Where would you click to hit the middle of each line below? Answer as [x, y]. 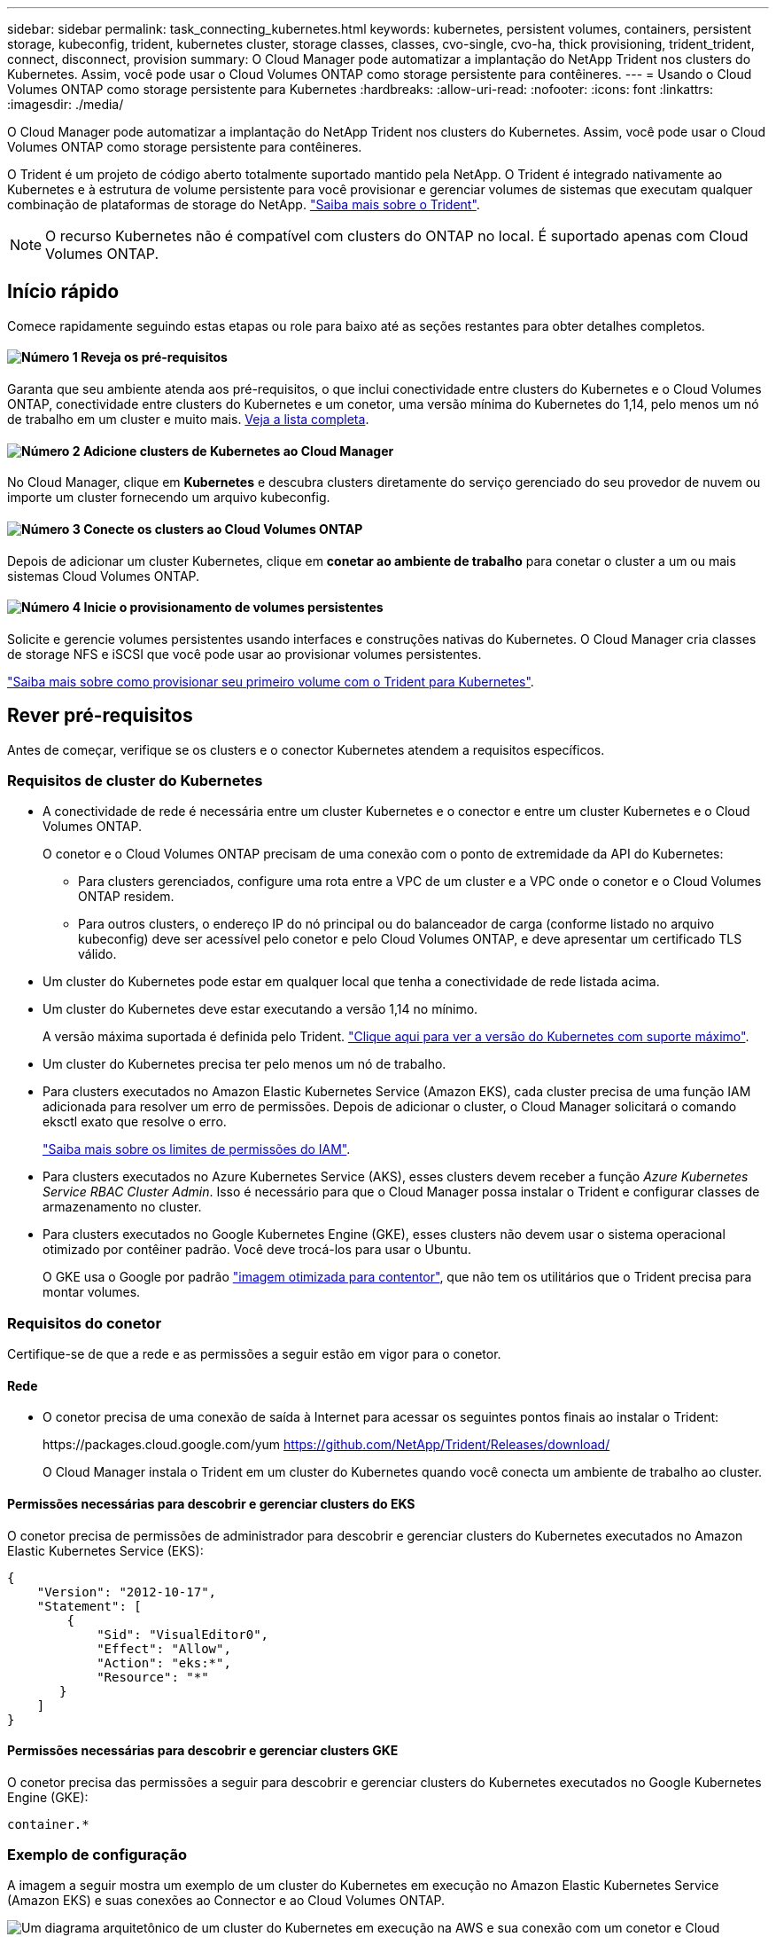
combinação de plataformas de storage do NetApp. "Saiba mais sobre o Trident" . [244, 204]
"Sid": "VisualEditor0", [183, 1634]
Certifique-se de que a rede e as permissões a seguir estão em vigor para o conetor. [254, 1354]
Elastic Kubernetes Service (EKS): [105, 1550]
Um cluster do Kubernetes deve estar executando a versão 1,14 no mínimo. [260, 1009]
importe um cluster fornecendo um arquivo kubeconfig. [169, 498]
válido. [97, 954]
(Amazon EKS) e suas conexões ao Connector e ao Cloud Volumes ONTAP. [226, 1901]
